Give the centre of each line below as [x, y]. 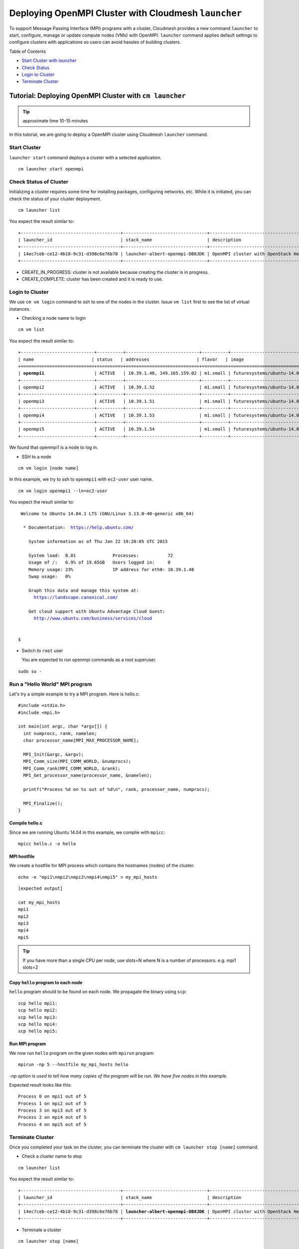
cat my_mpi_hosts [39, 902]
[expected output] [41, 889]
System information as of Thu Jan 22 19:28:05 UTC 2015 [98, 542]
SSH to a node [37, 457]
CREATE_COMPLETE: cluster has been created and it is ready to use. [92, 279]
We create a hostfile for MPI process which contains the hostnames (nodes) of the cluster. [102, 866]
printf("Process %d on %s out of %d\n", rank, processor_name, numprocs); [117, 789]
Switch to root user [42, 650]
